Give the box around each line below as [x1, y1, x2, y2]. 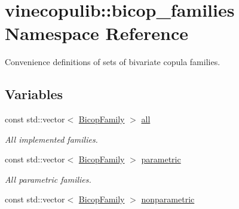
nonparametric [141, 193, 195, 205]
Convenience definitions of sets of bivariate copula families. [5, 56, 220, 68]
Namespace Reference [5, 21, 188, 45]
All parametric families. [5, 173, 91, 185]
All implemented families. [5, 133, 98, 145]
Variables [5, 85, 63, 103]
